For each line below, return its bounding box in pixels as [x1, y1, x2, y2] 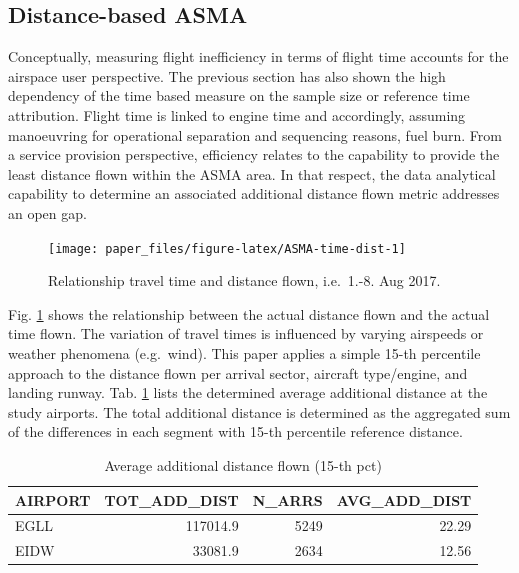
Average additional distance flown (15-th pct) [104, 454, 382, 475]
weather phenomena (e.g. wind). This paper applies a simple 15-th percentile [8, 342, 481, 363]
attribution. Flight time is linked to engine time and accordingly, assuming [8, 104, 466, 125]
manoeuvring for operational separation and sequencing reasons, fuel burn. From [8, 124, 502, 145]
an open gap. [8, 202, 87, 223]
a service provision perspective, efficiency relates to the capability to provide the [8, 144, 500, 165]
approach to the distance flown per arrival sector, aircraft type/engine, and [8, 362, 468, 383]
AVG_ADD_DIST [336, 489, 472, 510]
